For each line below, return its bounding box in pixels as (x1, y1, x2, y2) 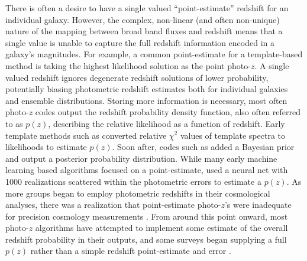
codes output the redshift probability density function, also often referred (35, 106, 301, 118)
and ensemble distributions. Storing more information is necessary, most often (5, 94, 287, 106)
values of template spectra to (180, 129, 286, 141)
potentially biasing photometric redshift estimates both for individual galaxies (5, 83, 288, 95)
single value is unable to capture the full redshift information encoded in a (5, 36, 274, 48)
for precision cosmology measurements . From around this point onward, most (5, 210, 288, 222)
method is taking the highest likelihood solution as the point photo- (5, 59, 251, 71)
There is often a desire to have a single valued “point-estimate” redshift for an (5, 2, 289, 14)
